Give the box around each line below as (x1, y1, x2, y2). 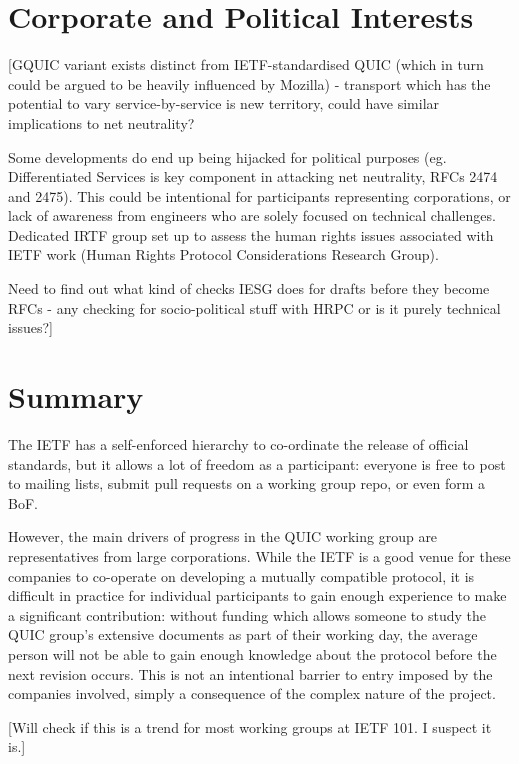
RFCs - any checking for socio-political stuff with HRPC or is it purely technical (8, 297, 501, 318)
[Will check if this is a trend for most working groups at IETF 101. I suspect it (8, 716, 492, 737)
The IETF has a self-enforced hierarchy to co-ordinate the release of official (8, 433, 469, 454)
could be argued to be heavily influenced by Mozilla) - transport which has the (8, 73, 491, 94)
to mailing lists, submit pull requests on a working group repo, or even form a (8, 473, 486, 494)
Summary (8, 376, 144, 417)
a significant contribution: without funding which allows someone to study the (8, 604, 486, 625)
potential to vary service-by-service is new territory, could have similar (8, 93, 440, 114)
